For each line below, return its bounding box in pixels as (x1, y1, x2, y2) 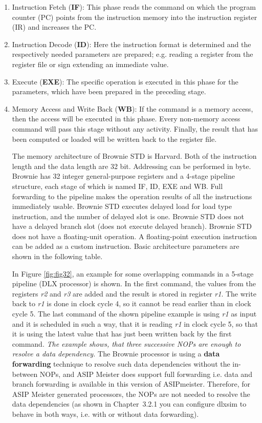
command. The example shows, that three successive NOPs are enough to (12, 338, 241, 349)
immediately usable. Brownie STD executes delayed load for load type (12, 201, 232, 211)
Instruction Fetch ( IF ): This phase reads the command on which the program (12, 2, 256, 12)
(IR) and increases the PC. (12, 22, 97, 32)
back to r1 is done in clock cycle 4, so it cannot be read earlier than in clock (12, 298, 251, 309)
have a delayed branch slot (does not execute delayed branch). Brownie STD (12, 221, 252, 231)
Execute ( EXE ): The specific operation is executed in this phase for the (12, 76, 238, 87)
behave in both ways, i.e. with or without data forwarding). (12, 408, 199, 419)
